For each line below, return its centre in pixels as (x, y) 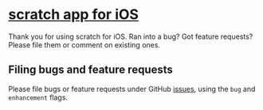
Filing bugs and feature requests (91, 70)
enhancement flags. (38, 97)
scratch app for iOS (74, 15)
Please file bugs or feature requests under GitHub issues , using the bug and (132, 89)
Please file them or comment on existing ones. (84, 44)
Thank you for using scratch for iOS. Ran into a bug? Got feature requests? (131, 36)
